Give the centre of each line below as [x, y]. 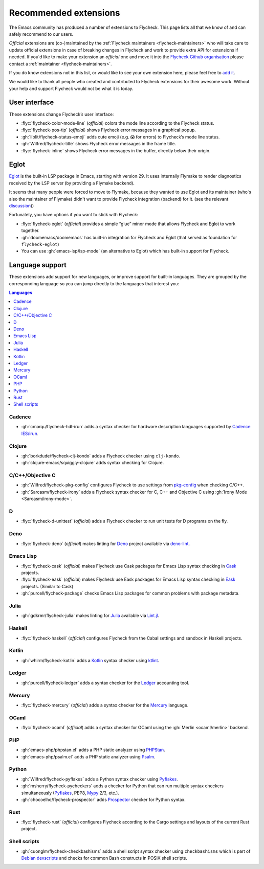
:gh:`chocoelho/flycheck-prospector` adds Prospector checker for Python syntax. [103, 800]
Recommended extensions [65, 13]
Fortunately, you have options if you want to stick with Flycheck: [74, 215]
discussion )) [22, 206]
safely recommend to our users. [41, 34]
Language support [38, 265]
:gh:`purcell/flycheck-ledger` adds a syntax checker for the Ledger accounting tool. [105, 683]
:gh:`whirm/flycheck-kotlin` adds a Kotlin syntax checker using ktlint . [90, 660]
